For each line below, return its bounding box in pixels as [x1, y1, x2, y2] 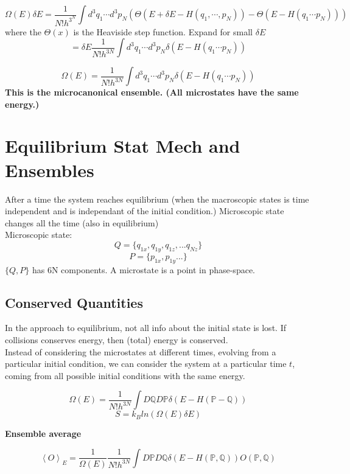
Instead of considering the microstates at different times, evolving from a [5, 345, 276, 358]
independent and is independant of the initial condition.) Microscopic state [5, 204, 284, 217]
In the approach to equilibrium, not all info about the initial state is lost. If [5, 321, 286, 334]
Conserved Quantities [5, 293, 143, 312]
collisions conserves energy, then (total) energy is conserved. [5, 333, 228, 346]
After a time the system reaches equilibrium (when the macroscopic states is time [5, 192, 309, 205]
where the [5, 25, 41, 38]
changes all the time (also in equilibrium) [5, 216, 159, 229]
